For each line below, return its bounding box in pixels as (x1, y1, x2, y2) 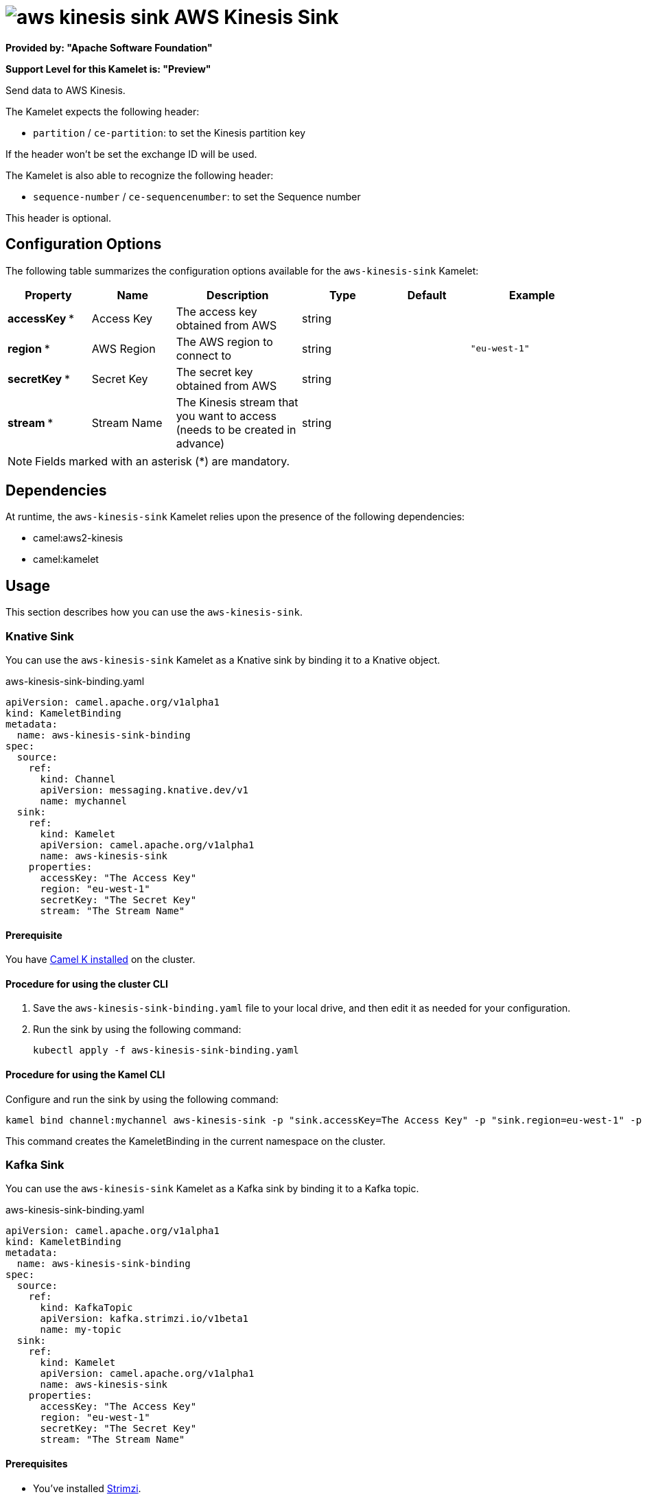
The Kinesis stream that (176, 395, 298, 409)
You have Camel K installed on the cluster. (5, 953, 196, 966)
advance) (176, 436, 225, 450)
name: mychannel (40, 795, 128, 807)
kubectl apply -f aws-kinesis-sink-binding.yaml (33, 1045, 299, 1056)
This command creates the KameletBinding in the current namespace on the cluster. (5, 1135, 386, 1147)
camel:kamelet (33, 553, 99, 566)
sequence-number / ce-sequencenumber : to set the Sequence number (33, 190, 361, 202)
